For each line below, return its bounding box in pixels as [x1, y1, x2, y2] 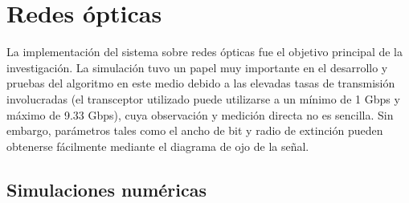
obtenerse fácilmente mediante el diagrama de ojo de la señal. [6, 137, 309, 154]
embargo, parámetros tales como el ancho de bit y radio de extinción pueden [6, 122, 383, 139]
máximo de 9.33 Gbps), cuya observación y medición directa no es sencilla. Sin [6, 106, 394, 123]
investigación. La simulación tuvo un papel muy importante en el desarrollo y [6, 59, 388, 75]
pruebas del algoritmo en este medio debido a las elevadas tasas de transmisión [6, 75, 395, 91]
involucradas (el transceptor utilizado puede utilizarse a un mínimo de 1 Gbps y [6, 90, 400, 107]
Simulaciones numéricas [6, 177, 207, 201]
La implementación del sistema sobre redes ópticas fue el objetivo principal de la [6, 43, 403, 60]
